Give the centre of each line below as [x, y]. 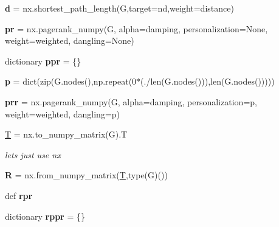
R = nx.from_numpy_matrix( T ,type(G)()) [86, 175]
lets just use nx [33, 154]
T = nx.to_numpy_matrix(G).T [66, 134]
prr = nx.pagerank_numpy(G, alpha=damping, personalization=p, [131, 101]
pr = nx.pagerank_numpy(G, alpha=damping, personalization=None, [136, 28]
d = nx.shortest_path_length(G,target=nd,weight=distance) [119, 8]
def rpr [19, 195]
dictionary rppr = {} [45, 216]
